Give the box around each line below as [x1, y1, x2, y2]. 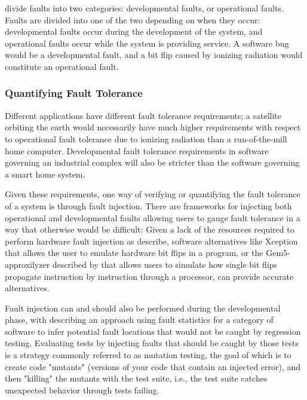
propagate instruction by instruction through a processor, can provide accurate [5, 270, 294, 282]
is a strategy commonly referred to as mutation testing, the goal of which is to [5, 349, 291, 361]
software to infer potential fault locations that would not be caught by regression [5, 325, 301, 337]
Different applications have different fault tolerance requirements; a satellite [5, 109, 281, 121]
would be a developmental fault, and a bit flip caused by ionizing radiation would [5, 48, 303, 61]
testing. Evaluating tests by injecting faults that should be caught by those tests [5, 337, 299, 349]
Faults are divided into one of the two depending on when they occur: [5, 13, 260, 26]
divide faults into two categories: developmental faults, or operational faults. [5, 2, 284, 14]
